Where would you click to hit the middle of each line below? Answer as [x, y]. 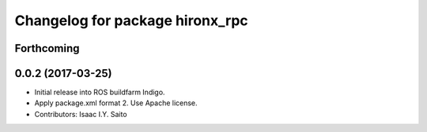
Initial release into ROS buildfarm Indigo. [100, 92]
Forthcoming [47, 48]
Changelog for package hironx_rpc [131, 20]
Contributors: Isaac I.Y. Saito [81, 114]
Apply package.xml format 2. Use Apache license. [116, 103]
